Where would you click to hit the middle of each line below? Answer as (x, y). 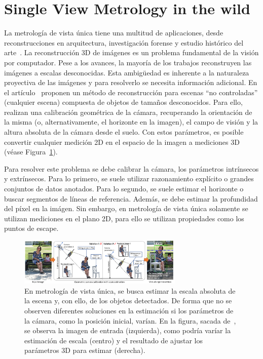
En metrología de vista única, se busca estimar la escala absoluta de (130, 290)
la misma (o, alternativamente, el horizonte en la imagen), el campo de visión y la (131, 122)
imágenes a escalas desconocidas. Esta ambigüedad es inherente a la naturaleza (127, 72)
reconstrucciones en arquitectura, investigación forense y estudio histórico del (124, 42)
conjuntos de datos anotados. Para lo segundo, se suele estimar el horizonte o (124, 189)
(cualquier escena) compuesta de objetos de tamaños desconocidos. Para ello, (123, 102)
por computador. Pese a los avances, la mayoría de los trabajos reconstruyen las (128, 62)
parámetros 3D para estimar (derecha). (85, 350)
